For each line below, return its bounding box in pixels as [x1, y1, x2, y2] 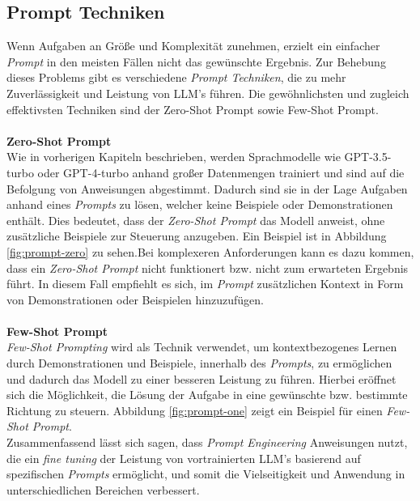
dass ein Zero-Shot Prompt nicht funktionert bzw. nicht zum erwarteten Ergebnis [6, 259, 409, 276]
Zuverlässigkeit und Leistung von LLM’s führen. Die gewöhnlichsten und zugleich [6, 84, 409, 101]
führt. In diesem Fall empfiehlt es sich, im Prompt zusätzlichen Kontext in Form [6, 275, 404, 292]
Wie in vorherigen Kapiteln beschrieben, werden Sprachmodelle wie [6, 148, 341, 165]
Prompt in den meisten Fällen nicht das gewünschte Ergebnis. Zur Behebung [6, 53, 386, 70]
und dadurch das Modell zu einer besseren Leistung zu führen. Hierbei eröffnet [6, 370, 397, 387]
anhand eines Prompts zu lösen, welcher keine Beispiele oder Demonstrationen [6, 196, 393, 213]
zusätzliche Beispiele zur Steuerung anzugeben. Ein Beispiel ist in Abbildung [6, 227, 387, 244]
